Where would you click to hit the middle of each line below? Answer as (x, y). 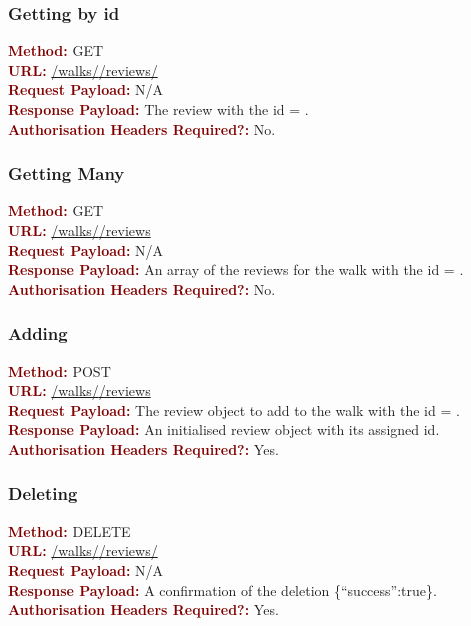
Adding (38, 333)
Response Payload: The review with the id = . (158, 109)
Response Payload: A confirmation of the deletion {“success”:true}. (222, 589)
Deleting (43, 493)
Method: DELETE (69, 530)
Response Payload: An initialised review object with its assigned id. (224, 429)
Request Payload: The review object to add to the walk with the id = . (234, 409)
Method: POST (59, 370)
